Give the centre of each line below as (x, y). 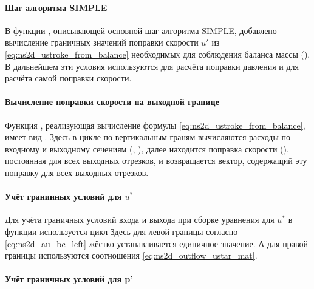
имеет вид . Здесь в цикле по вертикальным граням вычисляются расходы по (148, 137)
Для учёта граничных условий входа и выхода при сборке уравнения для (140, 219)
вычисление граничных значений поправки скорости (102, 42)
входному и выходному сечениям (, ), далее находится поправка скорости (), (147, 148)
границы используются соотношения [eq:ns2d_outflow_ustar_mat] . (131, 255)
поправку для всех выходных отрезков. (77, 172)
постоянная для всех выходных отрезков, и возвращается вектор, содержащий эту (156, 161)
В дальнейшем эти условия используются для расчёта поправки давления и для (152, 66)
